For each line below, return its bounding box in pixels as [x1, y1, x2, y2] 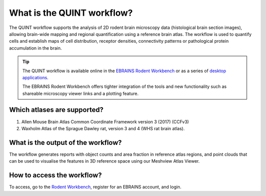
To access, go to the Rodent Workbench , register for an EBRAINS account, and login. [9, 184, 182, 190]
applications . [22, 74, 49, 81]
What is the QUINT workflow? [9, 7, 133, 18]
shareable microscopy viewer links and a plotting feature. [22, 90, 139, 96]
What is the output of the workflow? [9, 138, 122, 147]
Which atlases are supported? [9, 106, 103, 114]
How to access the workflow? [9, 171, 102, 179]
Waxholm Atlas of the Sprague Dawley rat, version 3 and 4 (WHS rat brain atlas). [21, 125, 185, 131]
